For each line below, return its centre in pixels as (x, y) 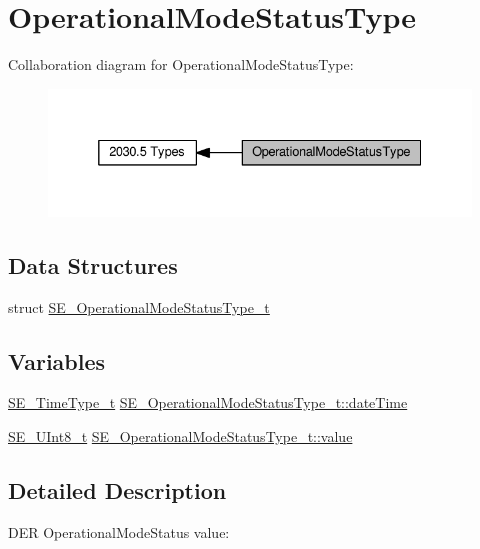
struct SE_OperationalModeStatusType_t (139, 306)
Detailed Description (117, 489)
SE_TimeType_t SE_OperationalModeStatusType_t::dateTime (208, 402)
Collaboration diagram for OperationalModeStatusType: (181, 64)
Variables (57, 360)
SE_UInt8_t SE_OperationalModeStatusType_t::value (180, 435)
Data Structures (93, 264)
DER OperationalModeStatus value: (119, 531)
